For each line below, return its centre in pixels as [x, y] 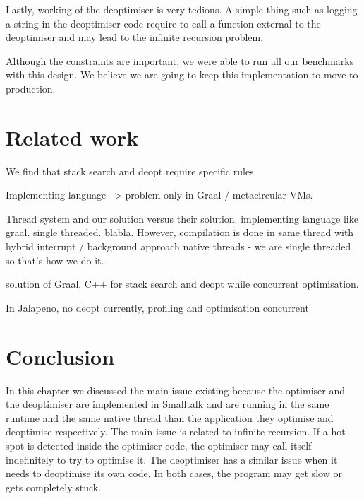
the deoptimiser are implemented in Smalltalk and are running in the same [168, 404]
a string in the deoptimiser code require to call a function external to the [163, 23]
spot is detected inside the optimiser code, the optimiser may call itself [159, 445]
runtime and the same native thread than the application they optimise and [170, 417]
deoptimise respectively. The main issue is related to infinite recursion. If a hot [176, 432]
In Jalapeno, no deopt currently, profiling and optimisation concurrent [157, 307]
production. [31, 88]
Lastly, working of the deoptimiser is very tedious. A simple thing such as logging [182, 9]
